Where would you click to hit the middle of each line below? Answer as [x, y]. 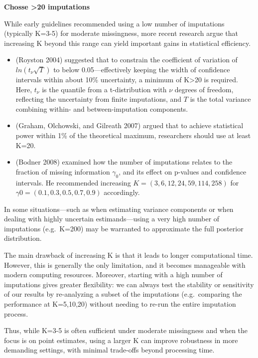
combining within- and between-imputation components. [102, 108]
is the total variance [220, 99]
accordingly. [122, 192]
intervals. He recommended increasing [73, 182]
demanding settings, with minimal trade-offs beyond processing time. [109, 350]
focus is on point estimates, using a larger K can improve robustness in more [121, 340]
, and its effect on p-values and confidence [183, 171]
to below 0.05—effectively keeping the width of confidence [142, 69]
